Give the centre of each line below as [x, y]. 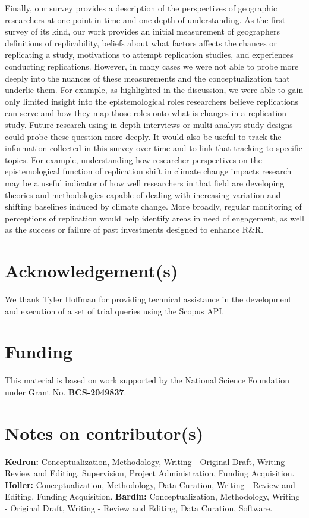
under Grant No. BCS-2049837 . [66, 391]
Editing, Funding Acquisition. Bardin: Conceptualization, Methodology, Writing [152, 496]
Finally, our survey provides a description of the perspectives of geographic [141, 8]
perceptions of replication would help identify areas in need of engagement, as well [154, 218]
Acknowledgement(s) [92, 271]
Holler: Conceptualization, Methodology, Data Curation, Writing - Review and [150, 484]
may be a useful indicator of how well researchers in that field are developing [145, 182]
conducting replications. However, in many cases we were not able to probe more [152, 66]
